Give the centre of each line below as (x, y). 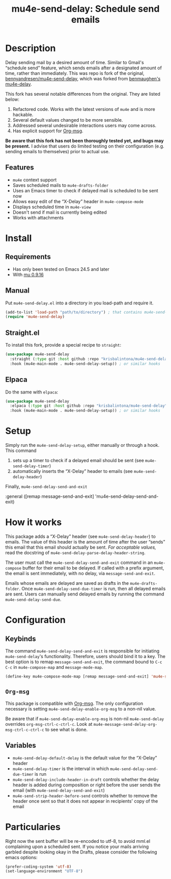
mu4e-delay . (19, 84)
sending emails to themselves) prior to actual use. (58, 151)
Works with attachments (38, 217)
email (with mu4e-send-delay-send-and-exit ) (59, 790)
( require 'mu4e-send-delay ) (35, 317)
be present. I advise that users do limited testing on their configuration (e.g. (85, 146)
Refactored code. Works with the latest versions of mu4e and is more (84, 109)
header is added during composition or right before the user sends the (87, 785)
